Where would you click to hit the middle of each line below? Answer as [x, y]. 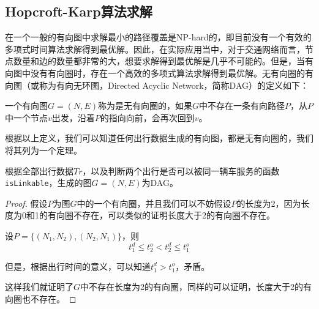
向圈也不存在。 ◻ [41, 299]
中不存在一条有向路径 [242, 106]
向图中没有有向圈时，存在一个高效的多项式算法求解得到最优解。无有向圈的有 [159, 73]
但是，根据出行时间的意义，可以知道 [78, 266]
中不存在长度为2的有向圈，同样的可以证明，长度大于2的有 [196, 287]
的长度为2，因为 [269, 203]
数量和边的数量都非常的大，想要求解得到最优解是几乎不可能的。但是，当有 [163, 61]
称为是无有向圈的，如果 [145, 106]
